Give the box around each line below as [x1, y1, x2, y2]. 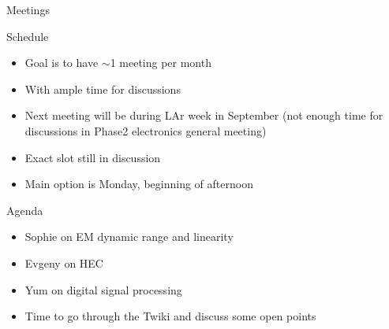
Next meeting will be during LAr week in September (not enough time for [24, 107, 383, 124]
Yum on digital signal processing [24, 281, 182, 298]
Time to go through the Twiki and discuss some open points [24, 308, 316, 324]
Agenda [6, 201, 43, 218]
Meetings [6, 2, 50, 17]
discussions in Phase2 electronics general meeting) [24, 122, 267, 139]
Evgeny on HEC [24, 254, 103, 271]
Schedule [6, 28, 49, 44]
